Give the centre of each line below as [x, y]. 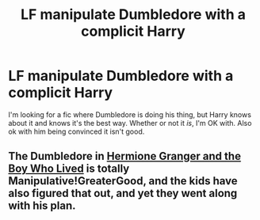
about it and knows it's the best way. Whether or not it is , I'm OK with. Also [130, 123]
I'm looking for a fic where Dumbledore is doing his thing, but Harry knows [130, 114]
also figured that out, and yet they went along [123, 193]
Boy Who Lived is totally [69, 169]
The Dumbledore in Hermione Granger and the [125, 156]
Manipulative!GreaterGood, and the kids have [123, 181]
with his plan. [42, 206]
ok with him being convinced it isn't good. [76, 131]
